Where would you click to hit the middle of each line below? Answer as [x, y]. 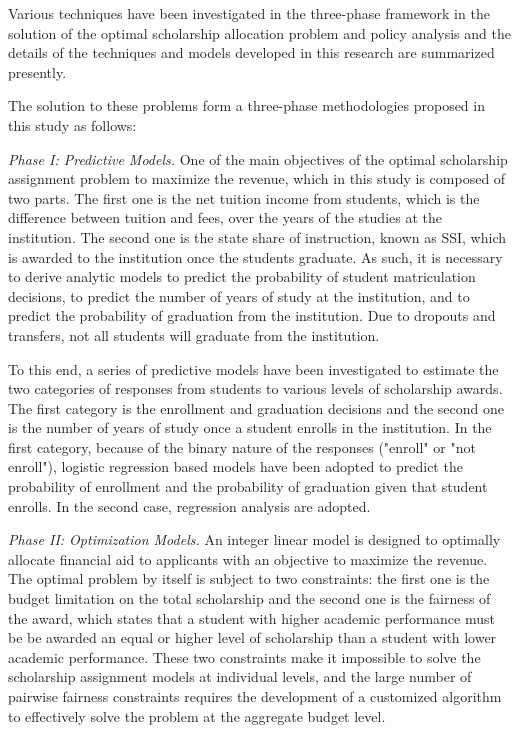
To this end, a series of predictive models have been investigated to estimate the [253, 368]
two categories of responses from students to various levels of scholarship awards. [255, 388]
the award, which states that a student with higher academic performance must [251, 617]
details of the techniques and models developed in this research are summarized [251, 52]
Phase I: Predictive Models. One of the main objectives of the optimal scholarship [258, 158]
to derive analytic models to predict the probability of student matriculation [242, 276]
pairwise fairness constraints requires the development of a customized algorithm [255, 696]
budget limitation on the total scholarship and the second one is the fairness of [249, 598]
